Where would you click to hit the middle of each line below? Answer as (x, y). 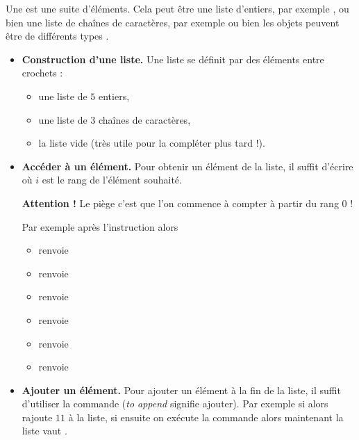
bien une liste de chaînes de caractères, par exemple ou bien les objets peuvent (173, 22)
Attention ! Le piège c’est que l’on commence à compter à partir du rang (180, 203)
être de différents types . (57, 36)
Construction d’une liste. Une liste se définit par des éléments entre (173, 59)
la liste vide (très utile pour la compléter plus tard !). (152, 143)
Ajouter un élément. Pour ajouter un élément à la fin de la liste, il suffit (181, 390)
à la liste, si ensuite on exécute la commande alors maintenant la (206, 417)
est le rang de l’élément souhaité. (112, 180)
